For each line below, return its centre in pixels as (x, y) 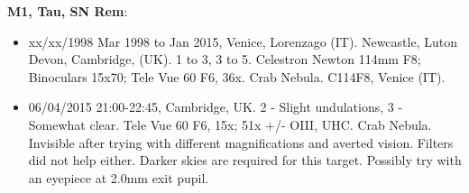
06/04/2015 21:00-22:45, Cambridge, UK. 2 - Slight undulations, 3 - (216, 107)
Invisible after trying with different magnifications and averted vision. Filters (241, 142)
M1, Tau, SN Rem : (68, 11)
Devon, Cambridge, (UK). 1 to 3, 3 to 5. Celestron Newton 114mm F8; (225, 59)
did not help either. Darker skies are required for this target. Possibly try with (245, 160)
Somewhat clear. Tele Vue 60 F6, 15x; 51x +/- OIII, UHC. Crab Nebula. (230, 124)
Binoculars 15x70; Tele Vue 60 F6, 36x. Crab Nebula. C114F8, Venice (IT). (237, 76)
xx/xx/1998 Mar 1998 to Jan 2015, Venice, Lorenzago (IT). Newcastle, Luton (243, 41)
